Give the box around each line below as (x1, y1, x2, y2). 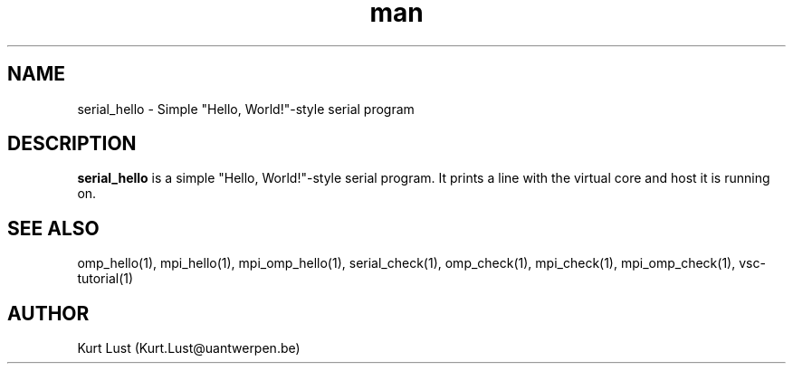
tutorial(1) (77, 271, 134, 287)
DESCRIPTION (7, 132, 137, 156)
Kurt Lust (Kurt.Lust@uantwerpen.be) (77, 340, 301, 357)
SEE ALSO (7, 216, 100, 240)
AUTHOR (7, 301, 90, 325)
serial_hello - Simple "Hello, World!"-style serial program (77, 100, 415, 117)
